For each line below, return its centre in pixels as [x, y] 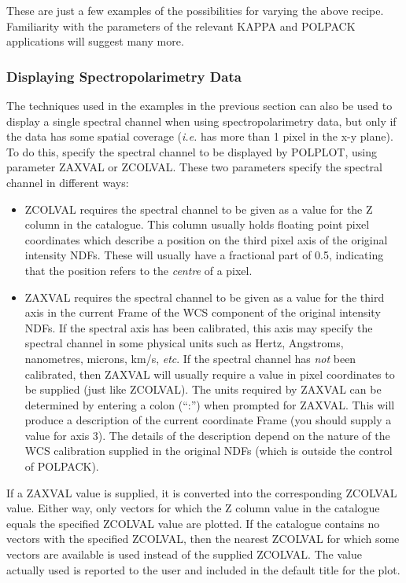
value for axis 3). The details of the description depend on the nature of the [207, 435]
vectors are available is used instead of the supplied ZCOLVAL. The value [184, 554]
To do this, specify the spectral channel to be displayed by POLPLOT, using [192, 151]
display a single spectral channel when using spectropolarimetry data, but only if [201, 121]
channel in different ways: [68, 182]
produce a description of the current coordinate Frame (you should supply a [208, 420]
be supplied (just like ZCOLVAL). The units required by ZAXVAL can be [203, 389]
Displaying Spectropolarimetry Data [124, 76]
